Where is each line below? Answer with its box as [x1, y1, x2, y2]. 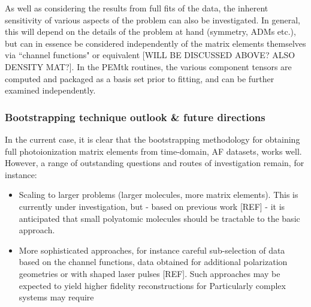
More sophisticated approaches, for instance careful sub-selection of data [19, 243, 285, 256]
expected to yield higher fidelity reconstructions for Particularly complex [19, 279, 286, 291]
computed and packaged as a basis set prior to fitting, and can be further [5, 72, 274, 85]
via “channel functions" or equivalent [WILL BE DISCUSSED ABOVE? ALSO [5, 49, 295, 61]
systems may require [19, 291, 94, 303]
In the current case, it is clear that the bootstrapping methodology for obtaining [5, 133, 300, 145]
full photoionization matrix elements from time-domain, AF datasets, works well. [5, 145, 302, 157]
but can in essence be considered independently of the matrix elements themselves [5, 37, 306, 49]
